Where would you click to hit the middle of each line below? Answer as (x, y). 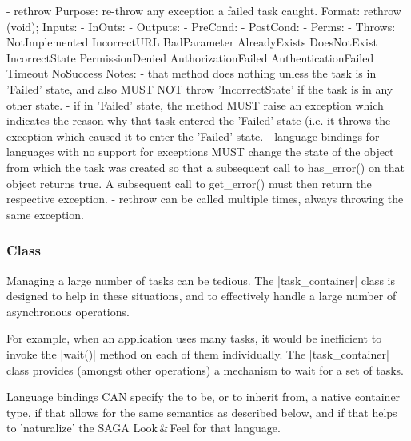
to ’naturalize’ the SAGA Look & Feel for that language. (144, 428)
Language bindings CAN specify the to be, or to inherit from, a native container (204, 397)
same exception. (45, 214)
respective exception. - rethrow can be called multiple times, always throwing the (205, 199)
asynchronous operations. (68, 311)
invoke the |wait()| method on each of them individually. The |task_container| (198, 353)
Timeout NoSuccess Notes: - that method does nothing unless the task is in (192, 73)
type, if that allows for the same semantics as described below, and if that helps (202, 412)
